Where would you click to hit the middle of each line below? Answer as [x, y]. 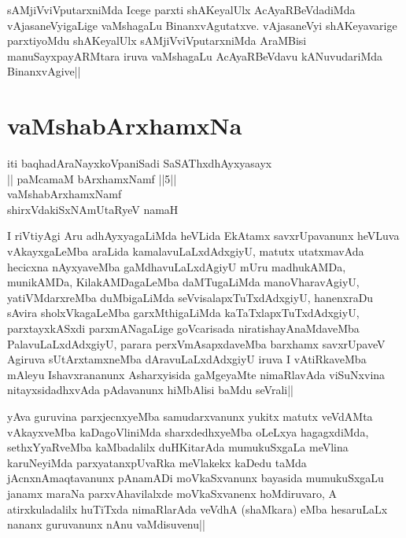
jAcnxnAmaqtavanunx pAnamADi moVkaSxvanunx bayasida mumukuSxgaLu [196, 478]
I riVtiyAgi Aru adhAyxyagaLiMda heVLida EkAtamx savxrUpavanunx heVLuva [203, 236]
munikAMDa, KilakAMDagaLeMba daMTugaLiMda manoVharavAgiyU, [183, 282]
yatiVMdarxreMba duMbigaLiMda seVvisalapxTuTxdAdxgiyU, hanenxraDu [190, 297]
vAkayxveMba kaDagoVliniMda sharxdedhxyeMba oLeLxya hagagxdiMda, [188, 431]
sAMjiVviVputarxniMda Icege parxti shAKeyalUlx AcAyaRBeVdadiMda [181, 9]
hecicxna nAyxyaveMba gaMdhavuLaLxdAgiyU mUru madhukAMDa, [177, 266]
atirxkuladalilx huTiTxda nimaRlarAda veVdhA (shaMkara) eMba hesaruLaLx [197, 509]
